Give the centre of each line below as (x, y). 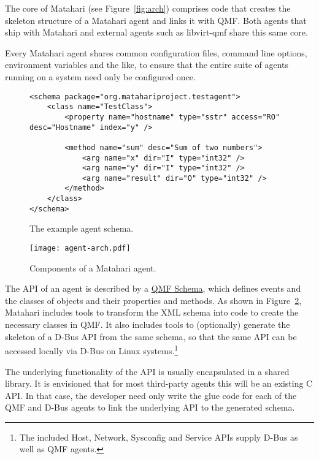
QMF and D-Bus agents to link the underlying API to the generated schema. (150, 407)
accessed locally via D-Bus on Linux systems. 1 (92, 350)
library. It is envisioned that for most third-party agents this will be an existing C (159, 383)
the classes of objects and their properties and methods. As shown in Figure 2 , (153, 300)
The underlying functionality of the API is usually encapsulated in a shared (147, 371)
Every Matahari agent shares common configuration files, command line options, (156, 52)
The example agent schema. (82, 228)
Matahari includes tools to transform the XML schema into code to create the (152, 312)
